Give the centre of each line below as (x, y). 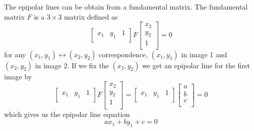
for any (15, 54)
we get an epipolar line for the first (196, 65)
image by (18, 76)
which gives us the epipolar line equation (67, 114)
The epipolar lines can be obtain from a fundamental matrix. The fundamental (126, 7)
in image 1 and (204, 54)
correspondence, (123, 54)
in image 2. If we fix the (72, 65)
